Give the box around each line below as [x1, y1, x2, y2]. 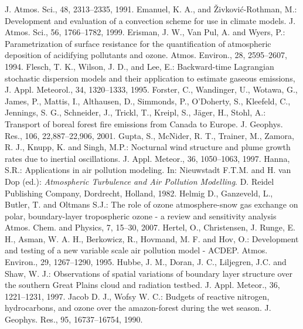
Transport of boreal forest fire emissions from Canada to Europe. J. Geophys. [5, 117, 283, 130]
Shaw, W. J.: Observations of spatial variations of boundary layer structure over [5, 267, 292, 279]
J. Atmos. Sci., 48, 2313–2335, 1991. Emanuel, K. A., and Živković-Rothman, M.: [5, 3, 297, 15]
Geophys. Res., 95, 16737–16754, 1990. [5, 313, 143, 325]
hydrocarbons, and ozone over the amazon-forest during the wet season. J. [5, 301, 271, 314]
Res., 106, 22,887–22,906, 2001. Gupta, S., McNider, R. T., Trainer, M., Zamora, [5, 129, 294, 141]
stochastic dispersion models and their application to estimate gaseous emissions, [5, 72, 295, 84]
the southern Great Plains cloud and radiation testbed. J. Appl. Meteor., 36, [5, 279, 280, 291]
